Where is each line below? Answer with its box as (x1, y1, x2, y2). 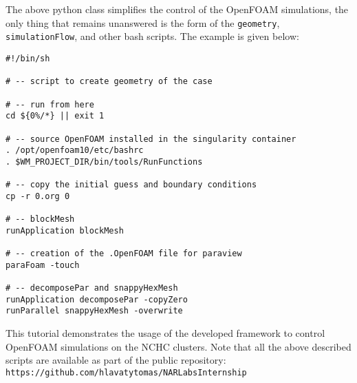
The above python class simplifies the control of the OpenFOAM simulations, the (6, 2, 349, 16)
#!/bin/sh (6, 53, 50, 63)
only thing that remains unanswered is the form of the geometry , (6, 15, 280, 30)
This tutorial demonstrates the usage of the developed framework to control (6, 326, 325, 340)
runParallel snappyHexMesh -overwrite (6, 306, 183, 316)
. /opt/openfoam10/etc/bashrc (6, 145, 144, 156)
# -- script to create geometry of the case (6, 76, 213, 87)
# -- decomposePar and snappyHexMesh (6, 283, 178, 293)
